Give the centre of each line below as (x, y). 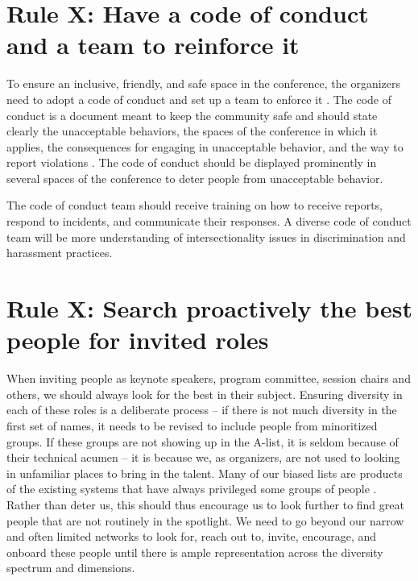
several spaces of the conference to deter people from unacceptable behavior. (195, 178)
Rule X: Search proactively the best (210, 308)
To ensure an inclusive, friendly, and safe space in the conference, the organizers (204, 83)
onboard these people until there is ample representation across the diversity (195, 552)
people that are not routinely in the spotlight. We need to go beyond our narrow (205, 520)
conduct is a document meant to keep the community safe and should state (192, 115)
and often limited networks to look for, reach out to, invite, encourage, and (192, 536)
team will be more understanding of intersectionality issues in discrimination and (206, 237)
